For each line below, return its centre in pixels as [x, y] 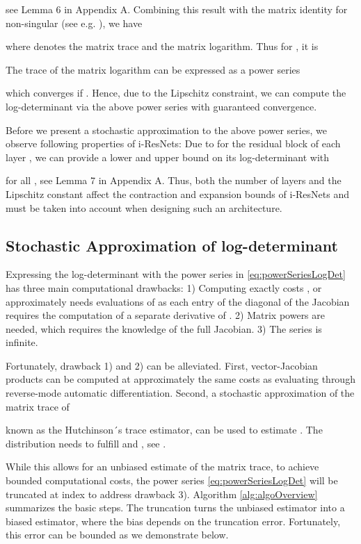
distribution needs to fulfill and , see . [86, 443]
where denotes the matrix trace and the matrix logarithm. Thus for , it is [162, 46]
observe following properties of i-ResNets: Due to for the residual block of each [173, 143]
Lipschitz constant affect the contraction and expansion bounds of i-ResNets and [177, 193]
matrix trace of [38, 406]
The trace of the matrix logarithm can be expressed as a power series [153, 69]
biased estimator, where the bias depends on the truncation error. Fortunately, [173, 521]
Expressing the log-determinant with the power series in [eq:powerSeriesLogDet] [176, 274]
